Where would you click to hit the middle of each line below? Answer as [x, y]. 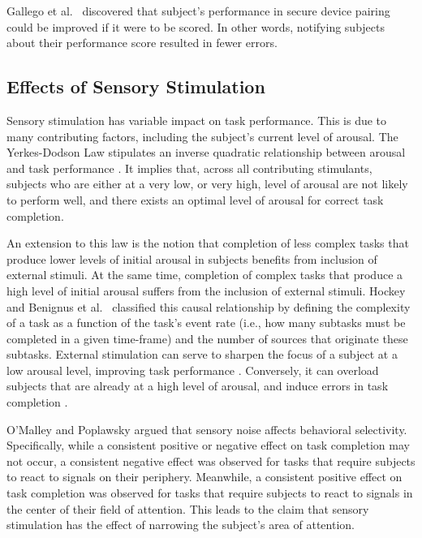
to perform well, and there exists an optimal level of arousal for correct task [195, 199]
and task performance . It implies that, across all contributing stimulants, [189, 168]
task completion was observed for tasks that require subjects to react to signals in [210, 493]
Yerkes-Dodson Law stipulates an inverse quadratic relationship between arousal [206, 152]
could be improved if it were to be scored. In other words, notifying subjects [196, 26]
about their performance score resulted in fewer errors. [142, 43]
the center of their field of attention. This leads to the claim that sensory [188, 508]
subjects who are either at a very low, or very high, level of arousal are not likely [207, 184]
